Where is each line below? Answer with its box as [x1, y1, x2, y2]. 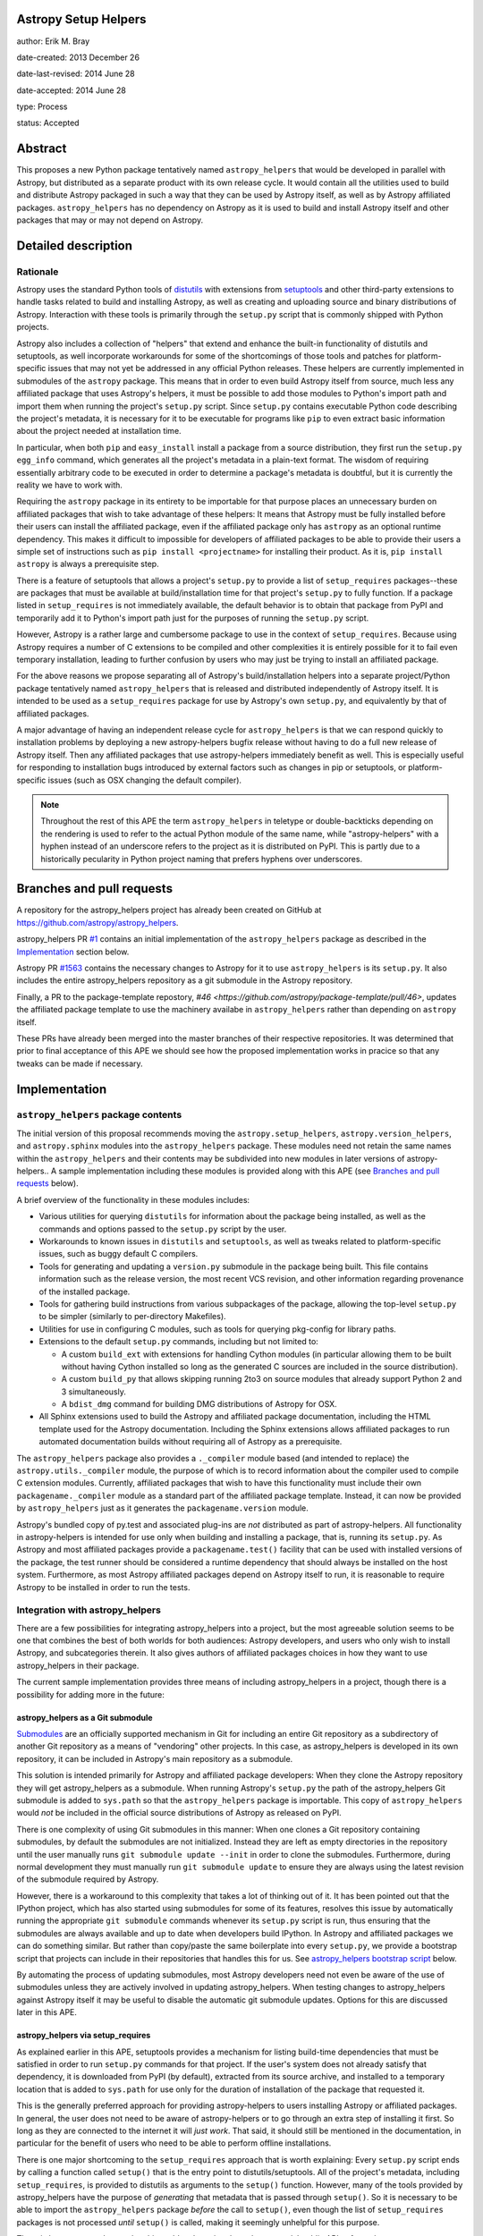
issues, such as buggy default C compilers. [38, 1249, 199, 1259]
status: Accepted [16, 117, 80, 129]
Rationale [16, 265, 59, 277]
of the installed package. [38, 1286, 131, 1297]
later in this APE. [16, 2007, 78, 2018]
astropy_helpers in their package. [16, 1660, 140, 1671]
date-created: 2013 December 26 [16, 52, 140, 63]
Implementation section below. [16, 946, 130, 957]
